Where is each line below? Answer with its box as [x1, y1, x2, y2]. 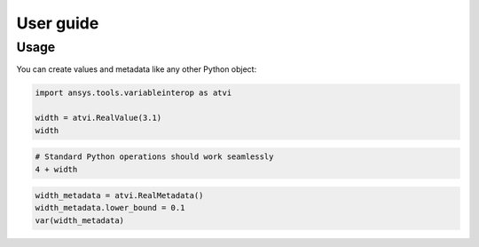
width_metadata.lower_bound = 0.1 [35, 203, 185, 213]
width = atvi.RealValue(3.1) [35, 113, 162, 123]
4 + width [35, 164, 78, 174]
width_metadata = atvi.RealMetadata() [35, 191, 204, 201]
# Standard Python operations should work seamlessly [35, 152, 274, 162]
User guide [16, 13, 99, 33]
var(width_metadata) [35, 215, 124, 226]
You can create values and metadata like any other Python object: [16, 64, 257, 75]
